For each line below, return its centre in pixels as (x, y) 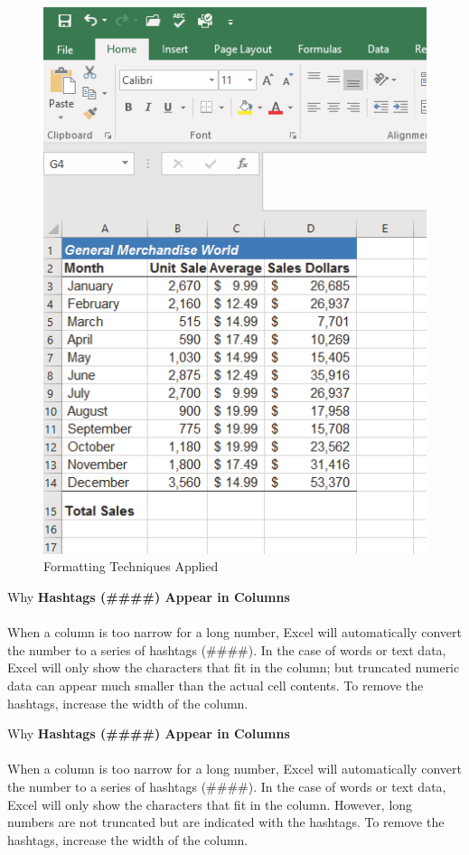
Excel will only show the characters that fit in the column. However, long (210, 804)
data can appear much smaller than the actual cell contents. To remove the (216, 686)
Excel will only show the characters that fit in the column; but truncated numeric (234, 667)
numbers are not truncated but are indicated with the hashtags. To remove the (226, 822)
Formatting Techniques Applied (131, 566)
